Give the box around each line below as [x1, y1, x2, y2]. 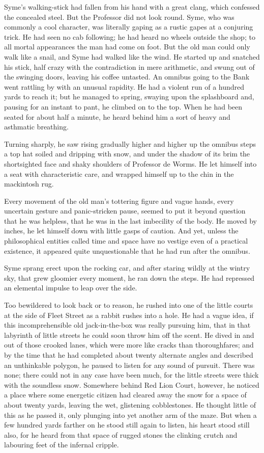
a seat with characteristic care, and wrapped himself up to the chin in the [4, 168, 234, 179]
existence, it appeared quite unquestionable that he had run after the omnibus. [4, 245, 250, 256]
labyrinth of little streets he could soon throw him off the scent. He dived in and [4, 329, 254, 340]
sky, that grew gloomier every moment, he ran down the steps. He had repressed [4, 272, 255, 283]
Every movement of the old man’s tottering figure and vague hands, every [4, 195, 234, 206]
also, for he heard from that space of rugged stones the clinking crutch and [4, 429, 238, 440]
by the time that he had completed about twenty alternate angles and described [4, 350, 253, 360]
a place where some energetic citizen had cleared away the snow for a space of [4, 389, 247, 400]
